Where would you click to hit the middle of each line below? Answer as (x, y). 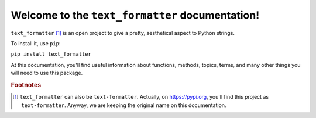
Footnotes (26, 85)
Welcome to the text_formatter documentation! (135, 15)
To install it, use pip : (36, 43)
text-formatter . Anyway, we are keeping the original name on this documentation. (124, 105)
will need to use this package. (47, 73)
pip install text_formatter (51, 54)
